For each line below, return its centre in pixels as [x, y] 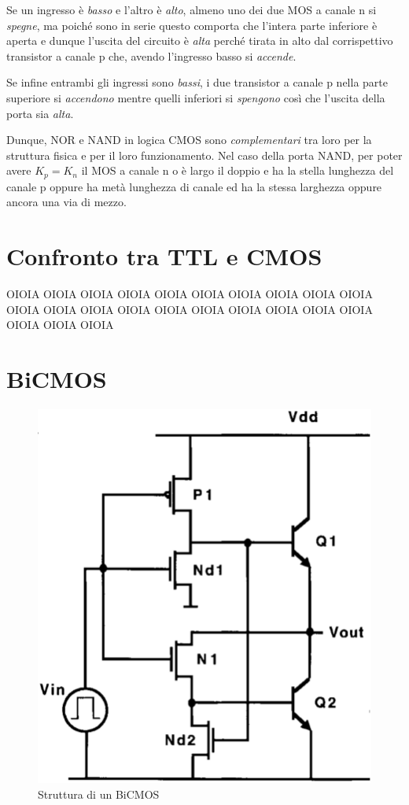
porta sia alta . [40, 113]
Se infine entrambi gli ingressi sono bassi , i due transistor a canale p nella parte [197, 82]
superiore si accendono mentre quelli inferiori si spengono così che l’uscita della [196, 97]
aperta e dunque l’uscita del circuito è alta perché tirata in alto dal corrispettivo [200, 41]
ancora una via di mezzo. [66, 202]
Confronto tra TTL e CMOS [164, 256]
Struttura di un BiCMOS [99, 794]
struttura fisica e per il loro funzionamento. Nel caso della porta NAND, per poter [204, 155]
